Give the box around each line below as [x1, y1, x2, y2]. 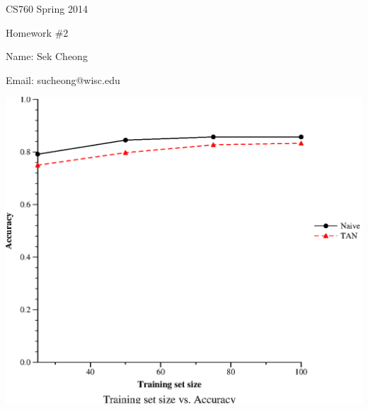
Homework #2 [6, 25, 69, 40]
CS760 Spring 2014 [6, 1, 88, 16]
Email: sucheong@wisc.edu [6, 72, 120, 87]
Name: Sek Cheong [6, 49, 88, 64]
